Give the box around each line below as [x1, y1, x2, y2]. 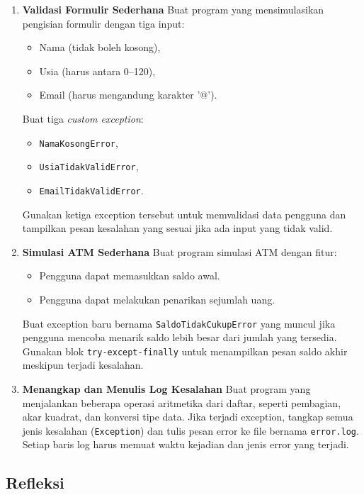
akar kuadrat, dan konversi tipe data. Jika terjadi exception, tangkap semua [22, 409, 353, 424]
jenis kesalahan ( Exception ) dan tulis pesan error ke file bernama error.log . [22, 423, 359, 438]
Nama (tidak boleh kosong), [39, 40, 161, 55]
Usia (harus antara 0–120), [39, 63, 156, 78]
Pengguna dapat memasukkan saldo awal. [39, 268, 220, 283]
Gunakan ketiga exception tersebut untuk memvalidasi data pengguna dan [22, 206, 346, 221]
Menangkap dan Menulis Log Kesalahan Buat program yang [22, 382, 311, 396]
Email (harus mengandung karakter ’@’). [39, 87, 217, 102]
